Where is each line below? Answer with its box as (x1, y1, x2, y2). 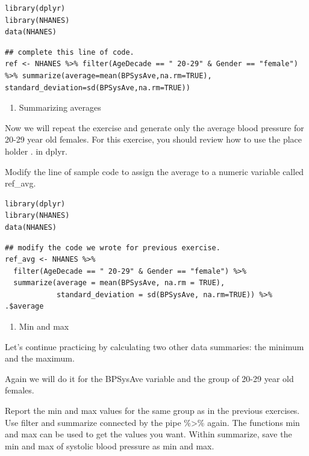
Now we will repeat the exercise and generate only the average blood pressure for (5, 121, 304, 134)
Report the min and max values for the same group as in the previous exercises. (5, 404, 300, 417)
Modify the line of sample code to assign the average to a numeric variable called (5, 165, 304, 177)
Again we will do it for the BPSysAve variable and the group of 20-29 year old (5, 372, 294, 384)
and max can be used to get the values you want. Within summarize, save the (5, 428, 292, 440)
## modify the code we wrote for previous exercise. (5, 243, 220, 252)
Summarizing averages (19, 101, 101, 114)
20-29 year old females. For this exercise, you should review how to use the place (5, 133, 302, 146)
